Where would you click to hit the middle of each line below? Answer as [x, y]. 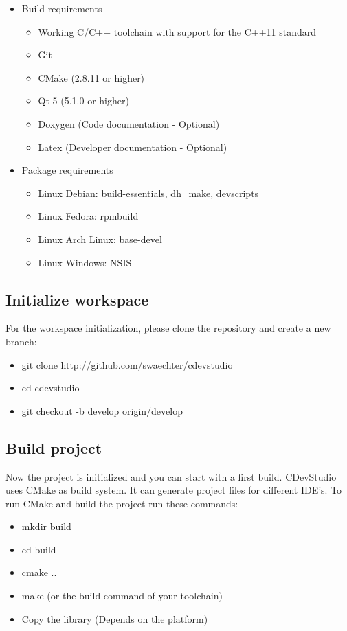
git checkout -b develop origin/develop [102, 410]
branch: [21, 341]
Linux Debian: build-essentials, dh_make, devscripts [148, 193]
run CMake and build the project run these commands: [122, 503]
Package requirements [67, 170]
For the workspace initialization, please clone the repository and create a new [168, 328]
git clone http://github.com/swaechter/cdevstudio [127, 364]
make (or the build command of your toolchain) [122, 596]
